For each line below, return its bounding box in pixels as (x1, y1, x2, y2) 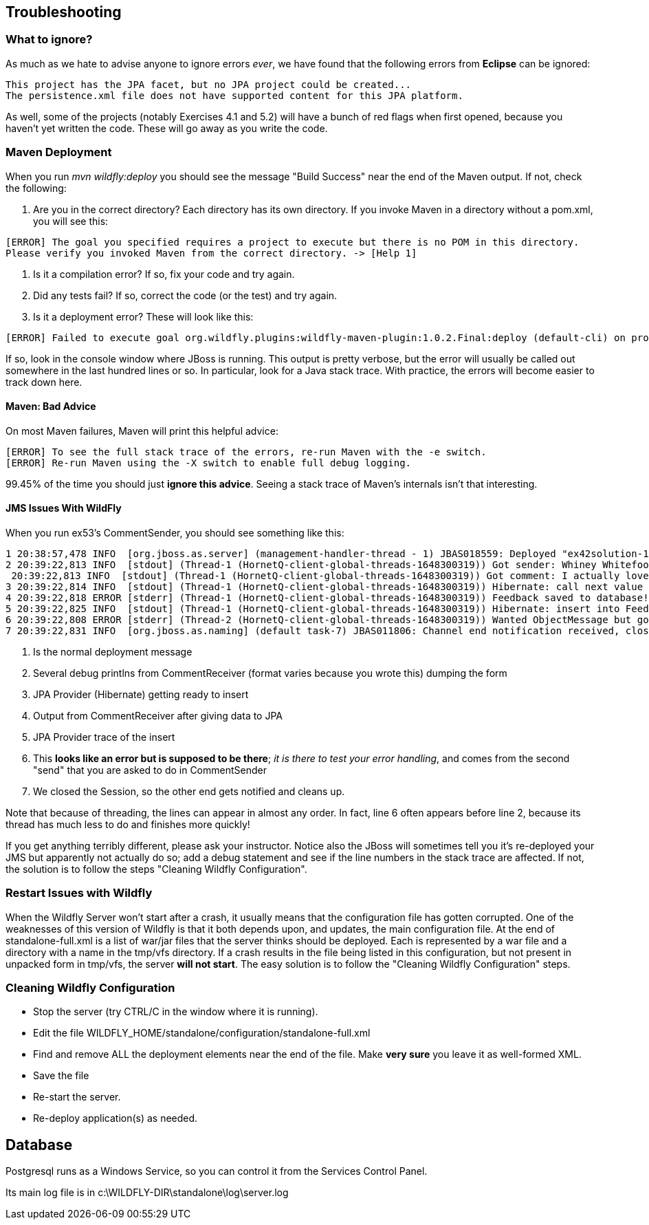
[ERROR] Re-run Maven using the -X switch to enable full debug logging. (5, 457, 412, 468)
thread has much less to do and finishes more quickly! (5, 818, 250, 830)
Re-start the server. (33, 1091, 121, 1103)
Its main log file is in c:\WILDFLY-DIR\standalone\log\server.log (5, 1186, 289, 1199)
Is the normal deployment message (33, 645, 192, 658)
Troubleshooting (5, 3, 122, 21)
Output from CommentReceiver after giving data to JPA (33, 709, 283, 722)
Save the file (33, 1070, 89, 1082)
